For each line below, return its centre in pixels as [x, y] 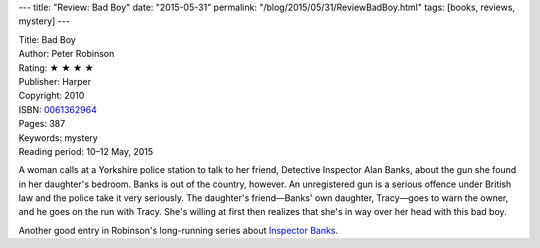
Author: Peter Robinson [66, 54]
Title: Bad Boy [47, 39]
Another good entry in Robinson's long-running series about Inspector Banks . [178, 230]
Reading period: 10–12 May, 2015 [86, 151]
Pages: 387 [42, 124]
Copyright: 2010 [51, 96]
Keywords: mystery [58, 137]
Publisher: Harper [55, 81]
